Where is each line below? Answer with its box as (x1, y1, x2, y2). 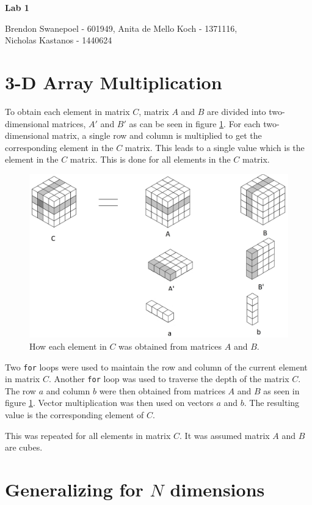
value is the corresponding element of (5, 408, 144, 421)
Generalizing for (5, 477, 143, 502)
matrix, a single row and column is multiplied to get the (52, 129, 262, 142)
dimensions (170, 477, 265, 502)
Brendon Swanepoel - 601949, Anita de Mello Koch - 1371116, (5, 21, 238, 34)
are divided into (207, 105, 266, 117)
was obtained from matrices (118, 339, 222, 352)
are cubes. (5, 441, 43, 454)
